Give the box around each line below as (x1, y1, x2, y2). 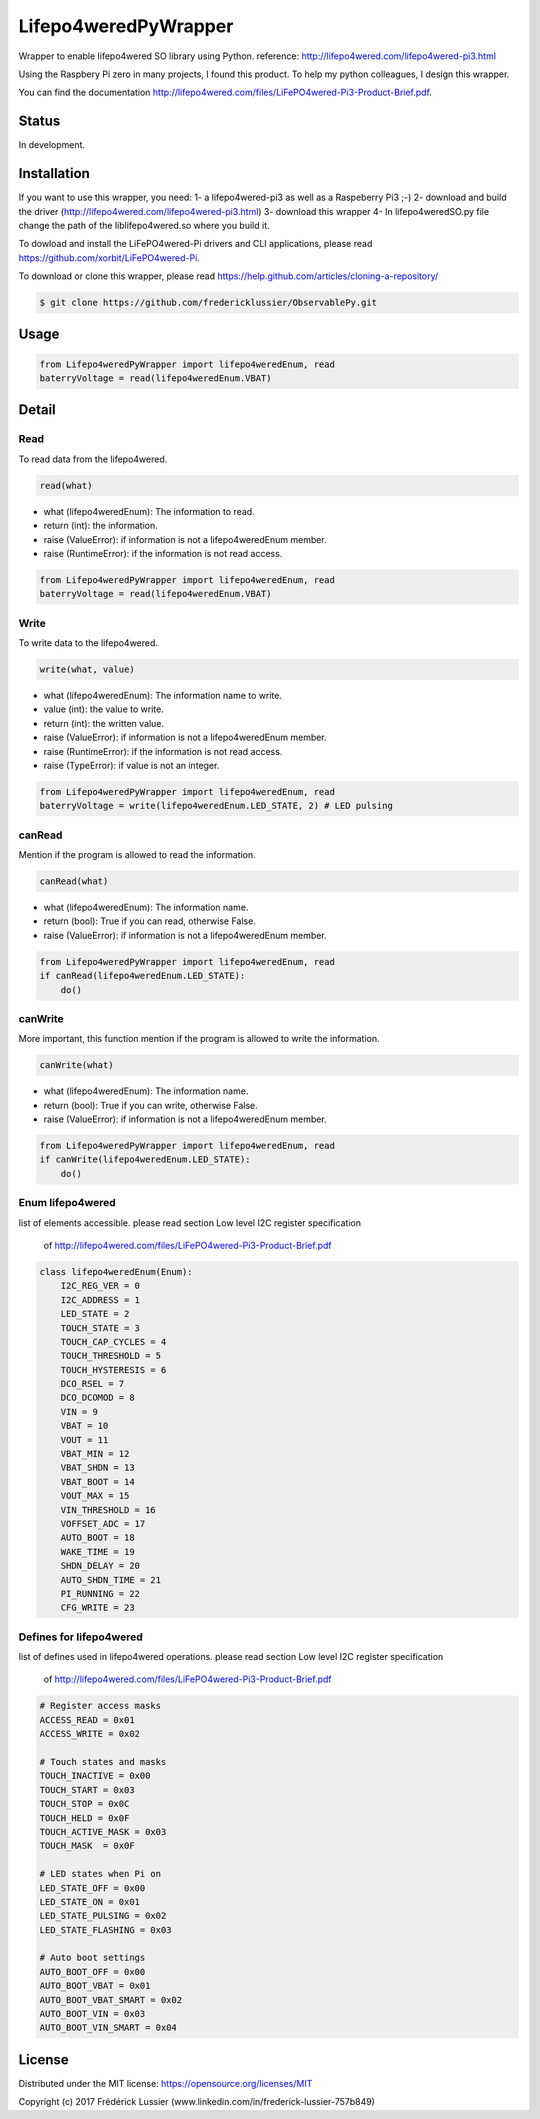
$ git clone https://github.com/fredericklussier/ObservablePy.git (39, 297, 378, 309)
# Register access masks (39, 1700, 162, 1712)
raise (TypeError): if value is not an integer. (43, 759, 220, 771)
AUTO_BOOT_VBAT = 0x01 (39, 1980, 151, 1992)
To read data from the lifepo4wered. (18, 453, 168, 465)
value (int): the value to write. (43, 703, 164, 715)
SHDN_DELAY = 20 (60, 1560, 140, 1572)
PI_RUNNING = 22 (60, 1588, 140, 1599)
